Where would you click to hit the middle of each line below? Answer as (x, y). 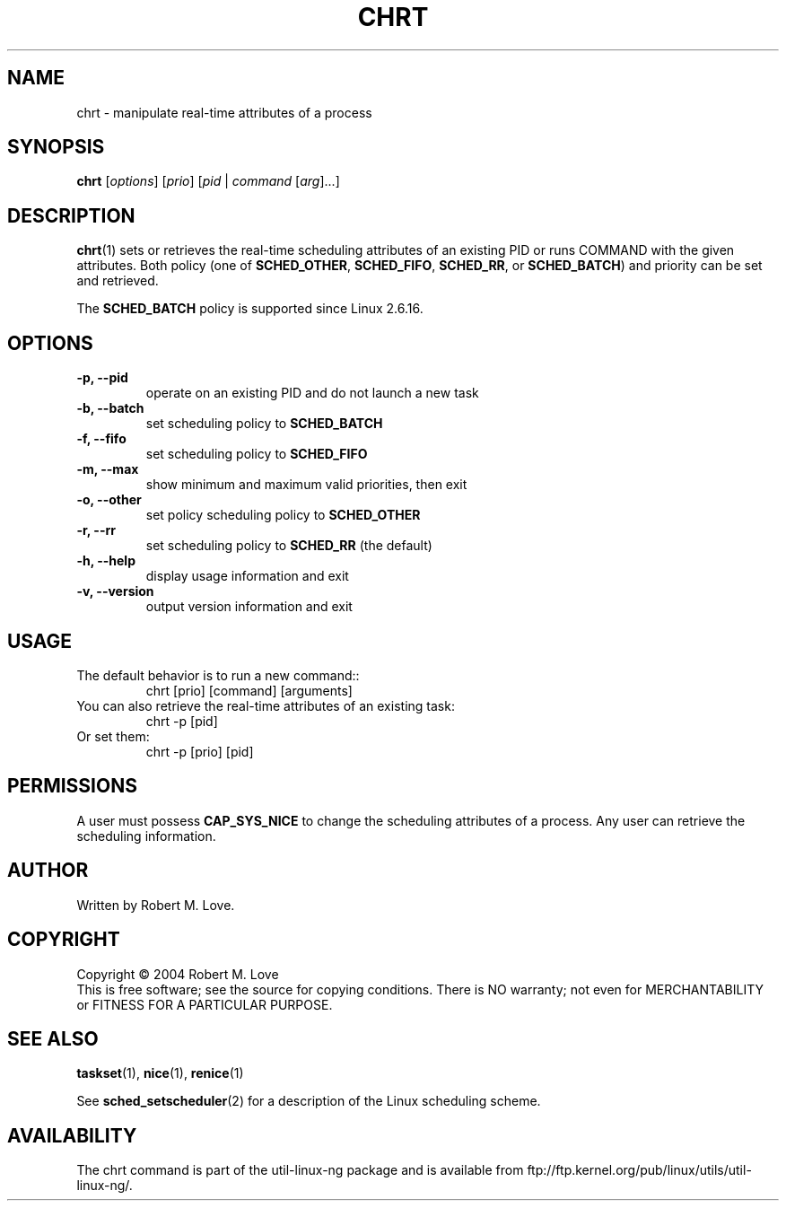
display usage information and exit (247, 576)
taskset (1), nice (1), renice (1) (160, 1073)
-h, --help (106, 561)
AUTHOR (48, 871)
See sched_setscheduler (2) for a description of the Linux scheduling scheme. (309, 1101)
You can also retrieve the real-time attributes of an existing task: (266, 705)
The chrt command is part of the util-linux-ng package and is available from (300, 1170)
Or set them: (113, 736)
